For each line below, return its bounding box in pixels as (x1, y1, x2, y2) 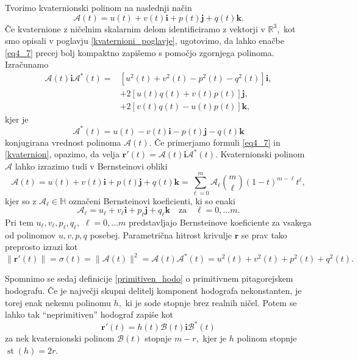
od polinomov (5, 228, 56, 241)
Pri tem (5, 215, 34, 228)
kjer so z (5, 194, 37, 207)
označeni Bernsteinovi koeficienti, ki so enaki (68, 194, 235, 207)
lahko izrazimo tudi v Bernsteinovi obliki (15, 159, 168, 172)
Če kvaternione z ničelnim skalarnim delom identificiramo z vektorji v (5, 22, 265, 35)
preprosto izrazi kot (5, 240, 78, 253)
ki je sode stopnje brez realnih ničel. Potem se (125, 296, 297, 309)
